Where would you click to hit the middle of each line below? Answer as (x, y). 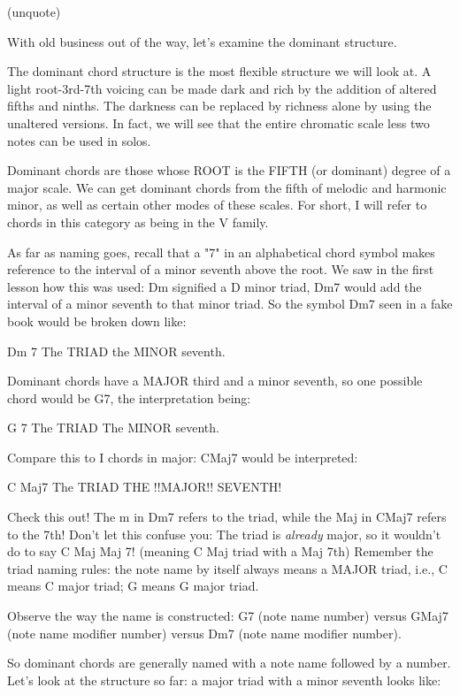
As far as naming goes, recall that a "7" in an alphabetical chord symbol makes (221, 252)
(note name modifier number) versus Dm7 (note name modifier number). (204, 633)
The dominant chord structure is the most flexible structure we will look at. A (219, 71)
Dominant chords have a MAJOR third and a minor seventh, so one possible (215, 381)
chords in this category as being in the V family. (138, 221)
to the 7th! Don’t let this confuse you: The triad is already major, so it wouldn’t (224, 534)
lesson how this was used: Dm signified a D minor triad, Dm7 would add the (215, 286)
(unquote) (34, 11)
